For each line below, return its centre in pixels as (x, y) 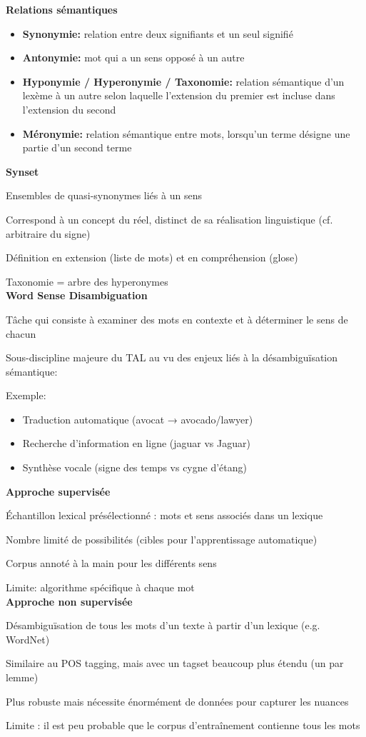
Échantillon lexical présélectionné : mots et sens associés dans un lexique (164, 515)
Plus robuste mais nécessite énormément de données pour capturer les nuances (177, 701)
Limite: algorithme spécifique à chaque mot (100, 587)
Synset (22, 171)
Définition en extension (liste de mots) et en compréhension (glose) (152, 257)
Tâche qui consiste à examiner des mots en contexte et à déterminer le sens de (177, 319)
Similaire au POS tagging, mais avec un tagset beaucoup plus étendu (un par (175, 663)
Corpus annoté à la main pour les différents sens (111, 563)
